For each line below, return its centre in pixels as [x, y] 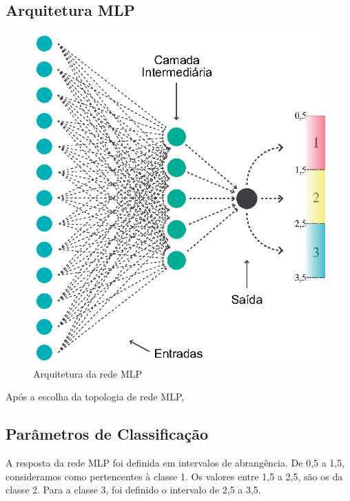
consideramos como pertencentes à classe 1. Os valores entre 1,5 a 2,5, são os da [174, 476]
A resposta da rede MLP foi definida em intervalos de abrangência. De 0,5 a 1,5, [175, 463]
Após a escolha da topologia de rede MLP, [95, 397]
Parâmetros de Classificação [107, 434]
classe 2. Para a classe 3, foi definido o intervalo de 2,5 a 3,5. [133, 490]
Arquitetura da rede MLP [88, 373]
